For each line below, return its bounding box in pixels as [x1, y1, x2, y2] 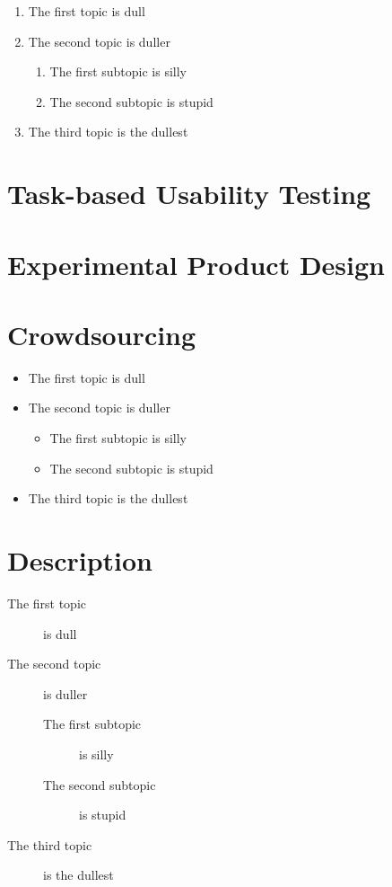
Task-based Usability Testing [7, 175, 371, 212]
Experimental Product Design [7, 245, 386, 282]
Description [7, 542, 153, 578]
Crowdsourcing [7, 315, 196, 352]
